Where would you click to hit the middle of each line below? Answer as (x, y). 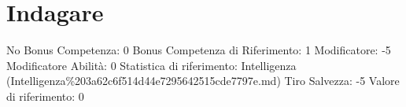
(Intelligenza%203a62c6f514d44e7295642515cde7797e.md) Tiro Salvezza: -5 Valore (203, 81)
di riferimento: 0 (45, 96)
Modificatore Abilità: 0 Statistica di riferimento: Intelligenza (151, 65)
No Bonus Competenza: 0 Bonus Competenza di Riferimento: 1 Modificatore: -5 (199, 50)
